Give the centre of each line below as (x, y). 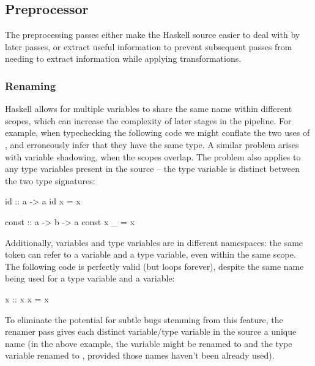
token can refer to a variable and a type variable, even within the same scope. (150, 254)
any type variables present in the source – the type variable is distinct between (152, 169)
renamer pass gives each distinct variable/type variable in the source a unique (151, 331)
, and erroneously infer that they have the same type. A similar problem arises (152, 144)
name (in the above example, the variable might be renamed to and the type (149, 343)
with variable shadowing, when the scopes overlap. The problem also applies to (153, 156)
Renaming (31, 85)
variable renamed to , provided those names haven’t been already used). (140, 355)
